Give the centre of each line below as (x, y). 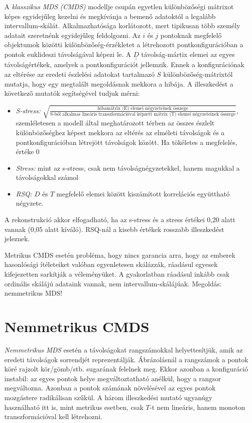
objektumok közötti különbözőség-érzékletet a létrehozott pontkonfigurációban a (124, 44)
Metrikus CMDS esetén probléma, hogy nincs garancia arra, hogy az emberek (120, 255)
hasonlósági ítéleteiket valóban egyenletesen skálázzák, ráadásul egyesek (111, 264)
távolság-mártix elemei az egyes (188, 54)
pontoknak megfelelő (191, 35)
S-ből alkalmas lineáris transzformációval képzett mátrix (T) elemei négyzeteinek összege (143, 115)
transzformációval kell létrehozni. (54, 416)
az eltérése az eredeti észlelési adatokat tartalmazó (80, 74)
